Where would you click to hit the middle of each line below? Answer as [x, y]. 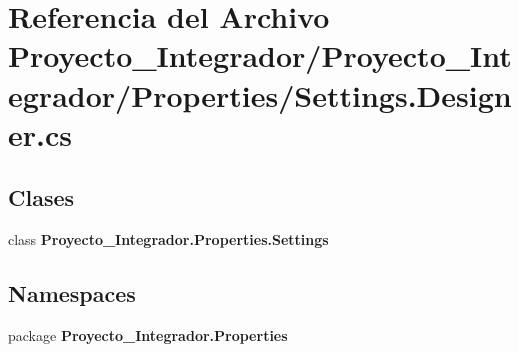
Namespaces [72, 293]
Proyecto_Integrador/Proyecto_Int [260, 55]
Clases [41, 197]
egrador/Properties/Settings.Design [260, 94]
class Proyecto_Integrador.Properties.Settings [168, 239]
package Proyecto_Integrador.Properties [148, 334]
